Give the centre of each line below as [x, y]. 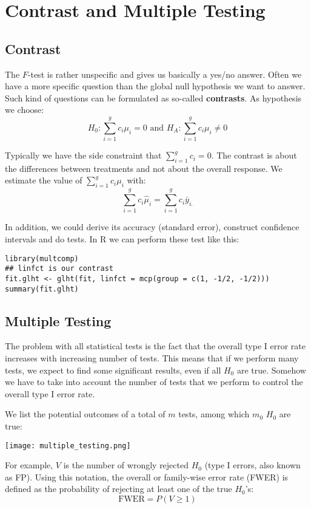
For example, [29, 465]
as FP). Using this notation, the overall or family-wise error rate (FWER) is [147, 477]
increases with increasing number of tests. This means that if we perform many [152, 358]
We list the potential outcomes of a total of [85, 414]
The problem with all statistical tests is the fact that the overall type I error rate [155, 346]
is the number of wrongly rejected [126, 465]
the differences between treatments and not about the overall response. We [144, 168]
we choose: [25, 110]
